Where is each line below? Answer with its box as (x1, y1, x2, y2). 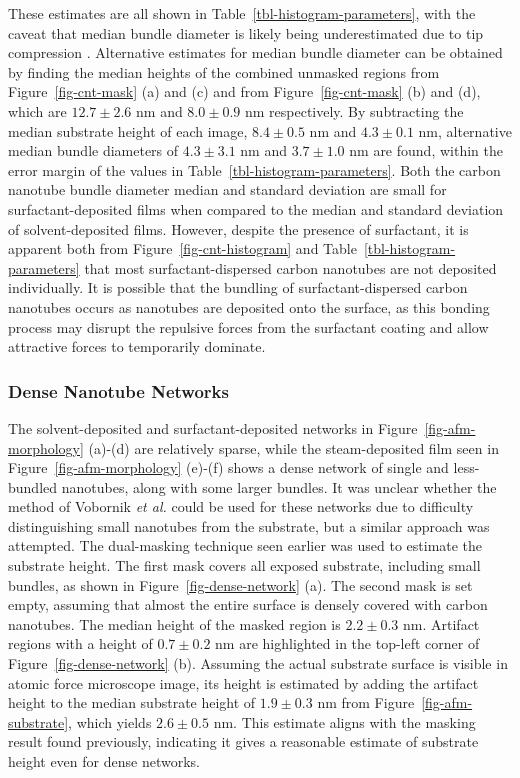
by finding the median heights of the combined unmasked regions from (8, 61, 440, 82)
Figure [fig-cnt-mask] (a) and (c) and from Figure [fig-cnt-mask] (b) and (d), (8, 81, 481, 102)
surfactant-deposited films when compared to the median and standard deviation (8, 198, 504, 219)
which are (8, 100, 67, 121)
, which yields (68, 711, 152, 732)
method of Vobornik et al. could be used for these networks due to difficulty (8, 496, 474, 517)
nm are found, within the (349, 140, 503, 161)
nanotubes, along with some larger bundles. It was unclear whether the (61, 476, 497, 497)
